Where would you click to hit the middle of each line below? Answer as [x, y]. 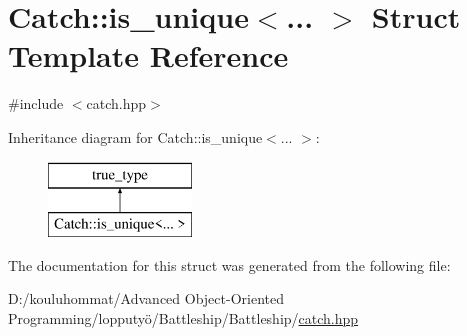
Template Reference [148, 55]
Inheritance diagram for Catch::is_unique [135, 136]
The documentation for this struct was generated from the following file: [229, 264]
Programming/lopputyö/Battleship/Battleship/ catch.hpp [183, 317]
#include [36, 103]
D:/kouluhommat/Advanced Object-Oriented [146, 298]
